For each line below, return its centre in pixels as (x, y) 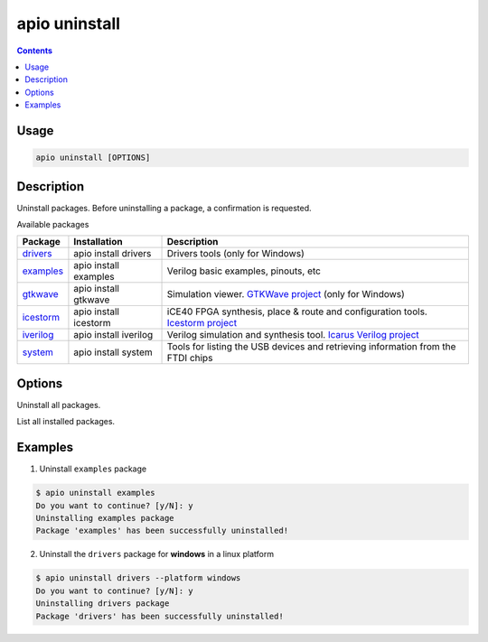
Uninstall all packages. (59, 405)
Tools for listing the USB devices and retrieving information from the (311, 347)
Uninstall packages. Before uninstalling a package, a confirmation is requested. (164, 208)
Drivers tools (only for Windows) (235, 254)
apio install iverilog (113, 335)
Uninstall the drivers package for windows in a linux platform (157, 554)
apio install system (113, 352)
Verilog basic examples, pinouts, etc (244, 271)
